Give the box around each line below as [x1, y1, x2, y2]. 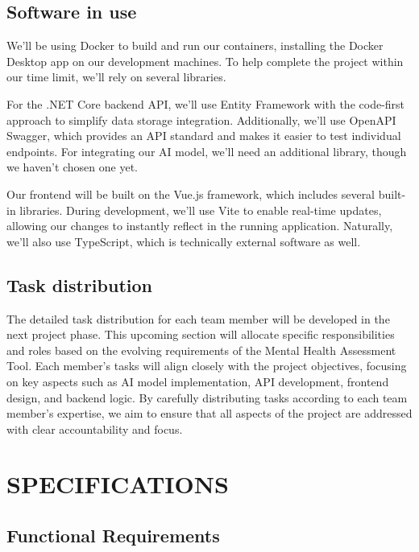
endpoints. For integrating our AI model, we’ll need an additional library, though [6, 142, 407, 159]
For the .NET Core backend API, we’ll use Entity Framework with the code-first [6, 95, 405, 112]
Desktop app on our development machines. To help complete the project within [6, 52, 404, 69]
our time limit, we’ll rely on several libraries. [6, 68, 226, 85]
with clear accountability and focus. [6, 420, 183, 437]
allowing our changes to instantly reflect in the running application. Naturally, [6, 217, 393, 234]
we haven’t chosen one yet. [6, 159, 138, 175]
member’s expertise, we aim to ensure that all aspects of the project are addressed [6, 405, 413, 422]
